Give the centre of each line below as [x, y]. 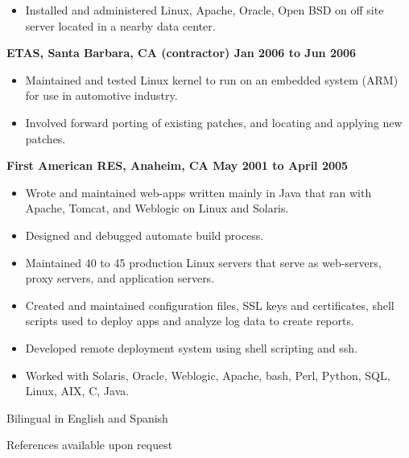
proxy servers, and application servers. [120, 278]
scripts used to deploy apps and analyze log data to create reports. [190, 321]
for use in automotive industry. [101, 95]
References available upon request [90, 445]
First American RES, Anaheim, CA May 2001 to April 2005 [178, 165]
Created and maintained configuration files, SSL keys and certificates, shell [210, 305]
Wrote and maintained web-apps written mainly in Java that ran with [198, 192]
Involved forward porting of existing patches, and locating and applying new [214, 122]
